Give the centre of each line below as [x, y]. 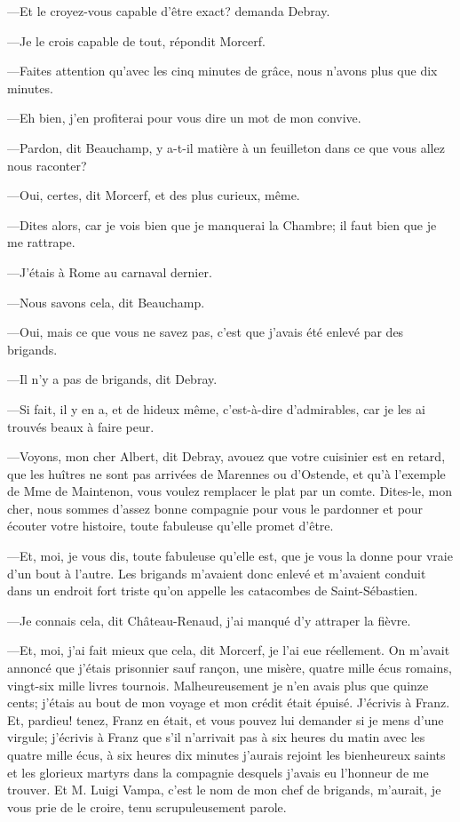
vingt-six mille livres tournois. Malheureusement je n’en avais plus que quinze [218, 685]
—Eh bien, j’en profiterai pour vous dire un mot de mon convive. [184, 118]
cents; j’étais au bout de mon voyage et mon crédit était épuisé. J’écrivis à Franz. [229, 702]
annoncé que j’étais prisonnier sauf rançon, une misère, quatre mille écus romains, [230, 668]
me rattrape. [41, 242]
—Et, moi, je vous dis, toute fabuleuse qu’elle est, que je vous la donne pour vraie [230, 556]
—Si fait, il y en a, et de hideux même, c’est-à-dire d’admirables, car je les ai [216, 408]
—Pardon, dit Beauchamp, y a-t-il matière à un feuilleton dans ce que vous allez [226, 147]
